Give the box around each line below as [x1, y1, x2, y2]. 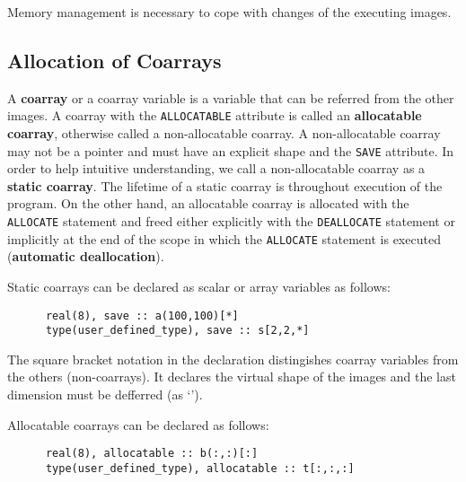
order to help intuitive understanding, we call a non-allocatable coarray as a [7, 159, 426, 178]
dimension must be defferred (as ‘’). [7, 385, 203, 404]
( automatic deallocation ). [7, 247, 164, 266]
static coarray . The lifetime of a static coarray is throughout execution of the [7, 176, 443, 195]
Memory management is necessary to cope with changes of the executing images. [7, 3, 452, 21]
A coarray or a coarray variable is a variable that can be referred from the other [7, 88, 454, 107]
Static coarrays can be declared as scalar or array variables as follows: [7, 276, 391, 295]
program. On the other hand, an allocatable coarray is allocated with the [7, 194, 409, 213]
